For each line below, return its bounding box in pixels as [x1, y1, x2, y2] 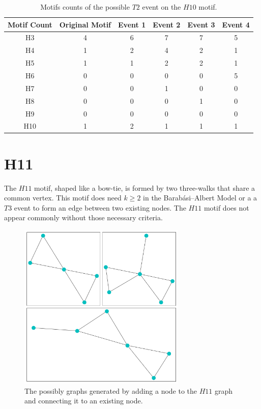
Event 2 [153, 19, 181, 30]
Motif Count [8, 19, 52, 30]
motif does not [204, 202, 249, 213]
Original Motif [59, 19, 111, 30]
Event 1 [118, 19, 146, 30]
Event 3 [187, 19, 215, 30]
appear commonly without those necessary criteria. [4, 212, 163, 223]
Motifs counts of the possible [40, 2, 130, 12]
